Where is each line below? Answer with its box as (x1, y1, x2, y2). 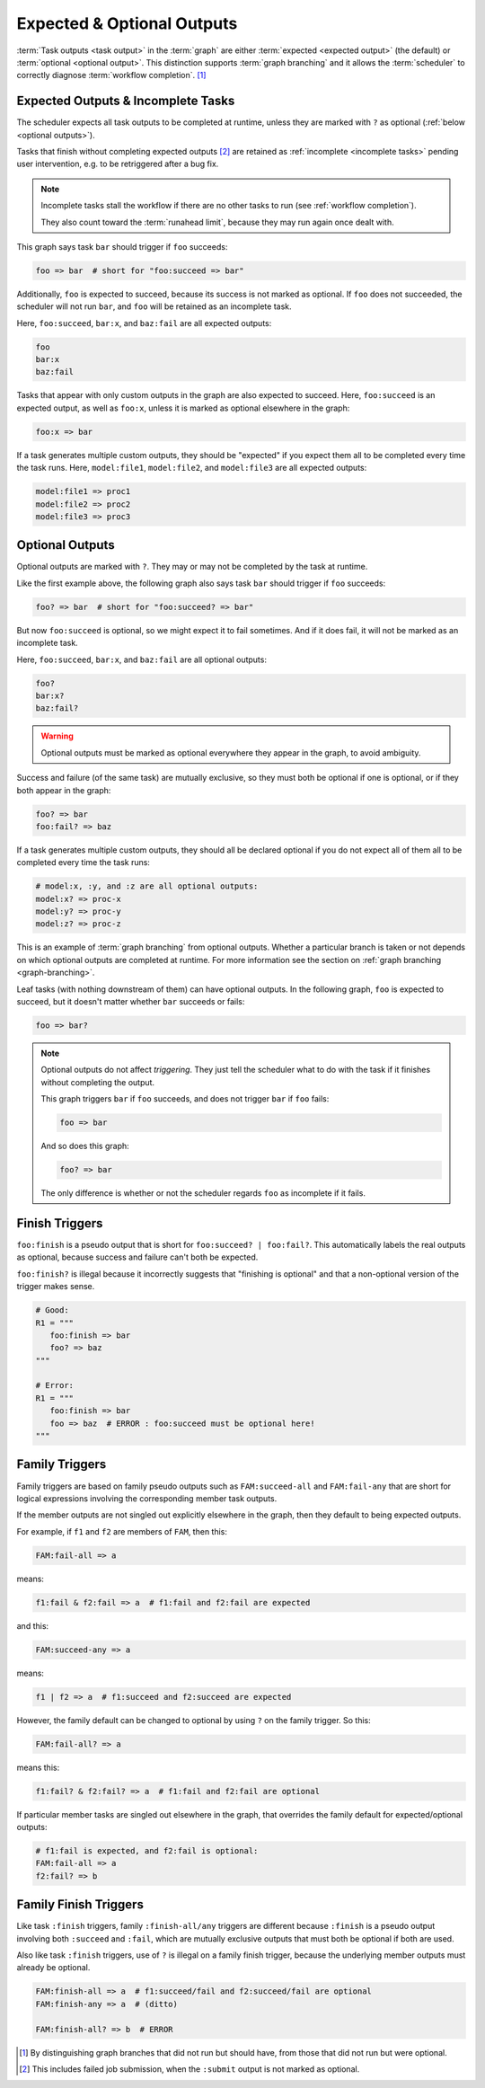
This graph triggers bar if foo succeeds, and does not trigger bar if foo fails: (40, 1093, 330, 1104)
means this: (16, 1762, 60, 1773)
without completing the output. (40, 1076, 155, 1087)
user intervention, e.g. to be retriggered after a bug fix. (16, 158, 219, 170)
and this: (16, 1620, 49, 1631)
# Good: (35, 1305, 69, 1315)
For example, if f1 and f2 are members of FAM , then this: (16, 1526, 228, 1536)
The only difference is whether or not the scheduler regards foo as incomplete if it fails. (40, 1188, 366, 1199)
